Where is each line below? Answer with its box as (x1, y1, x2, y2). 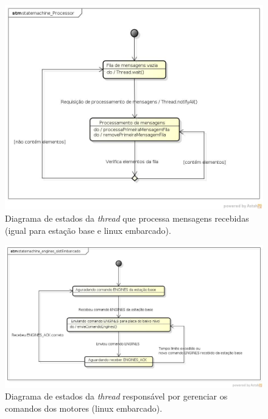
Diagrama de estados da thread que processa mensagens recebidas (5, 211, 249, 224)
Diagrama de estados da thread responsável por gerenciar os (5, 390, 228, 403)
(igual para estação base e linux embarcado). (5, 224, 171, 236)
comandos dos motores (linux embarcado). (5, 402, 163, 415)
